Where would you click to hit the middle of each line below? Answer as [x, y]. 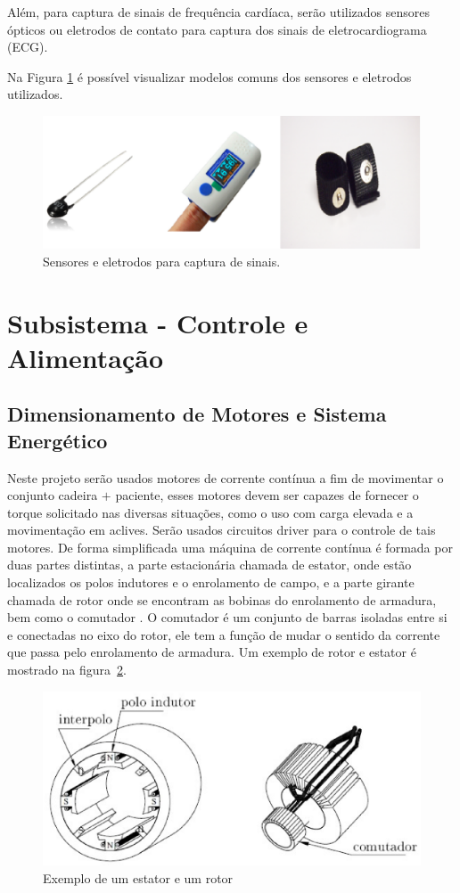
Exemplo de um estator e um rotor [138, 877]
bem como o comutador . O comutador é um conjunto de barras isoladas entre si [227, 617]
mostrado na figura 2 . [67, 670]
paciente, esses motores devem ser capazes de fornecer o [267, 495]
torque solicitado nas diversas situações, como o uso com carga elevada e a [210, 512]
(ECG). [28, 47]
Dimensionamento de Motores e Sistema [197, 414]
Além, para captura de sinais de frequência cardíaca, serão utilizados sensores [219, 12]
